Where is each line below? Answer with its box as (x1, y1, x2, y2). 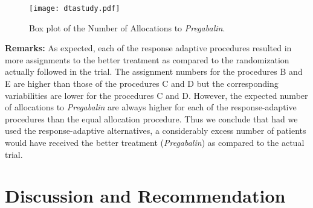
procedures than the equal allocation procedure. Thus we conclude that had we (5, 112, 298, 125)
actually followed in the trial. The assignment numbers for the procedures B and (5, 65, 303, 78)
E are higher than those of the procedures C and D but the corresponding (5, 77, 279, 90)
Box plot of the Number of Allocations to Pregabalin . (29, 21, 225, 34)
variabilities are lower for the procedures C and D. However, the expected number (5, 89, 308, 101)
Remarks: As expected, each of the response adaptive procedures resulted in (5, 42, 292, 54)
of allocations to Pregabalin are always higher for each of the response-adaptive (5, 101, 297, 113)
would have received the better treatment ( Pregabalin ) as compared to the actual (5, 136, 305, 148)
